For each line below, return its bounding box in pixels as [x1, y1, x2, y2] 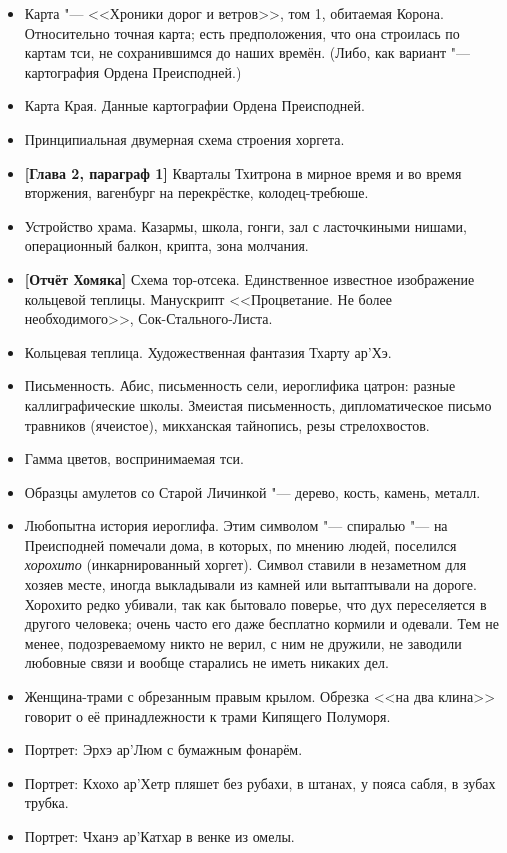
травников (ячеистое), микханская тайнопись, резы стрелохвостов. [24, 414, 430, 435]
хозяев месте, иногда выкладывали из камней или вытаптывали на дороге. [24, 574, 477, 595]
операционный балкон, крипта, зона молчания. [24, 235, 309, 256]
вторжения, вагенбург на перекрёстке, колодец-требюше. [24, 182, 369, 203]
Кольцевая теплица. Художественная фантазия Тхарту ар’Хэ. [24, 341, 392, 362]
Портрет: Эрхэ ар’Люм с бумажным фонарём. [24, 739, 303, 760]
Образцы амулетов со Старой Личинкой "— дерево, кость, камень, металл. [24, 481, 481, 502]
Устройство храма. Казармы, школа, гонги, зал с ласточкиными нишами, [24, 215, 467, 236]
